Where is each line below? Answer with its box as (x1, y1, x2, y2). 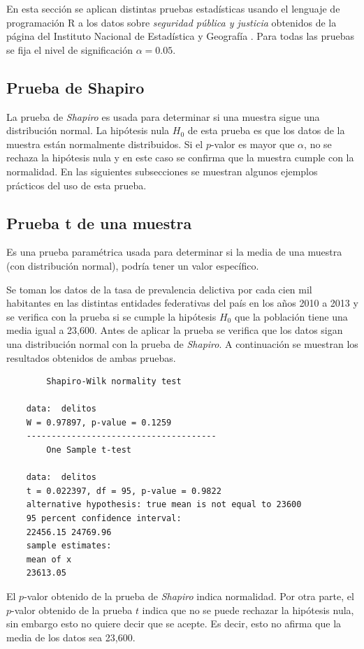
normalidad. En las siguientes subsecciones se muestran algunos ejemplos (6, 163, 318, 178)
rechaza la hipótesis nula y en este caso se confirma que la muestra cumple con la (6, 150, 354, 165)
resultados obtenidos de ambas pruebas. (6, 350, 176, 365)
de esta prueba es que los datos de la (187, 123, 345, 138)
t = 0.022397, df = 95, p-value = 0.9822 (26, 486, 221, 496)
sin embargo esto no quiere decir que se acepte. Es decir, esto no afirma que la (6, 616, 342, 631)
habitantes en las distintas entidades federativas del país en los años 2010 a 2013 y (6, 296, 358, 310)
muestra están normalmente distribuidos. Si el (6, 136, 203, 151)
